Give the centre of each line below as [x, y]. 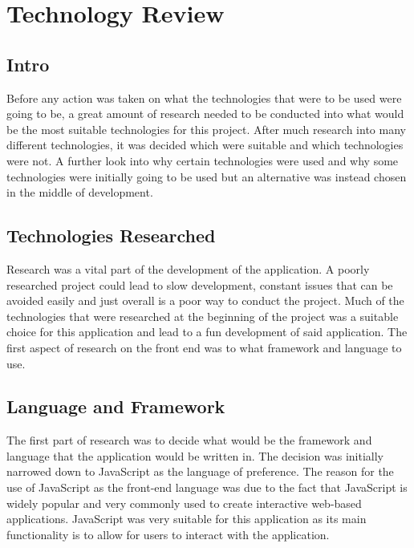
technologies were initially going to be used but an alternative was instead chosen [207, 176]
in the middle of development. [80, 192]
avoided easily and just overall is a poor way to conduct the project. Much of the [205, 300]
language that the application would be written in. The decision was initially [195, 455]
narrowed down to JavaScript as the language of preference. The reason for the [200, 471]
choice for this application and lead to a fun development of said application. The [207, 332]
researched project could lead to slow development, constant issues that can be [200, 284]
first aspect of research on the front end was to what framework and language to [204, 347]
